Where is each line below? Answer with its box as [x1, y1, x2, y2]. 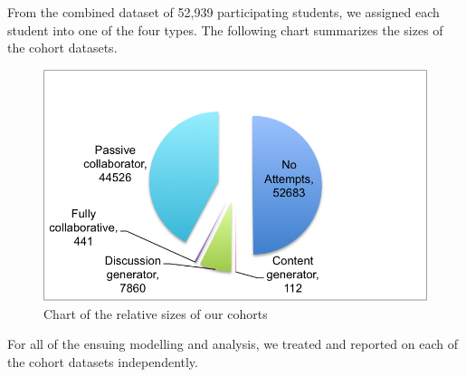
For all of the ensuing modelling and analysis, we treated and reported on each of [7, 334, 458, 353]
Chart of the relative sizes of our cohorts [43, 304, 268, 323]
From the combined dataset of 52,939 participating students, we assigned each [7, 3, 440, 21]
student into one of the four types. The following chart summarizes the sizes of [7, 20, 443, 39]
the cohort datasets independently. [7, 352, 198, 371]
